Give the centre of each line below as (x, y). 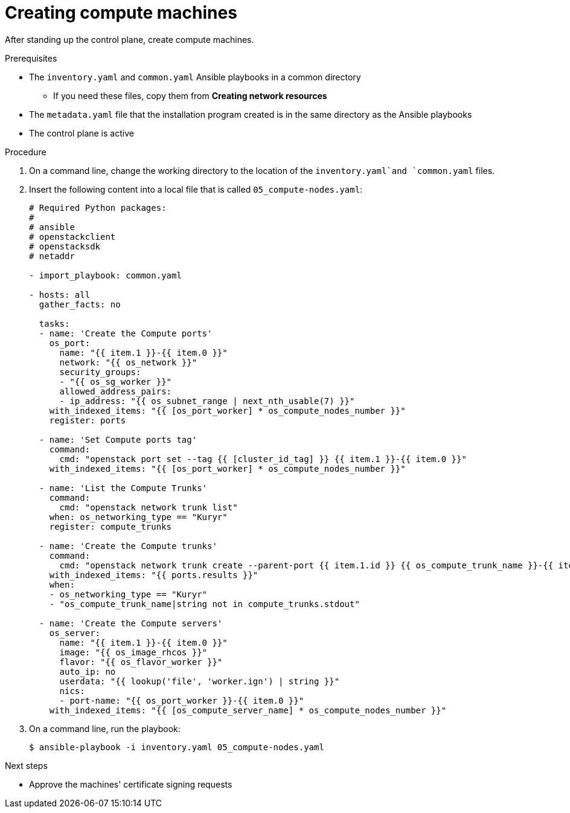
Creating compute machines (121, 13)
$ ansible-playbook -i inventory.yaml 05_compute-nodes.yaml (177, 747)
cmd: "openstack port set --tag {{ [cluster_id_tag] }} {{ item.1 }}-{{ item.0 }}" (263, 459)
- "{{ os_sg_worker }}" (116, 381)
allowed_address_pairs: (116, 391)
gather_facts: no (80, 304)
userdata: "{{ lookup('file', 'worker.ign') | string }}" (200, 681)
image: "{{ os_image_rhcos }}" (133, 652)
